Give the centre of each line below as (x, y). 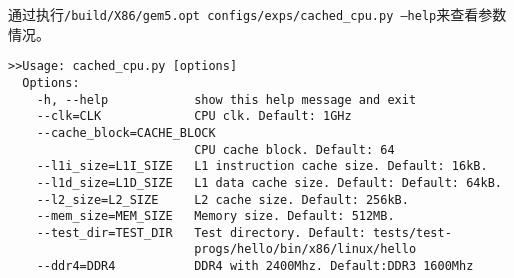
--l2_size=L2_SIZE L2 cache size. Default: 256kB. (222, 199)
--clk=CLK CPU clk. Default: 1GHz (194, 116)
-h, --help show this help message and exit (226, 99)
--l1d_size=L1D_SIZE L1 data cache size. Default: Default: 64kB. (269, 182)
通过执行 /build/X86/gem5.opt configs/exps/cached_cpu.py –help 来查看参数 (257, 14)
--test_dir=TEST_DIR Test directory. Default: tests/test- (244, 232)
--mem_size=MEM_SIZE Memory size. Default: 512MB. (215, 216)
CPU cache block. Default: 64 (294, 149)
